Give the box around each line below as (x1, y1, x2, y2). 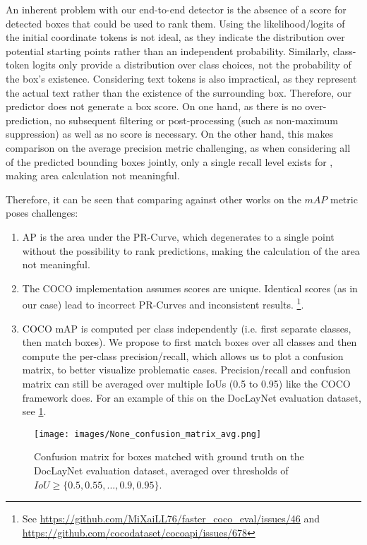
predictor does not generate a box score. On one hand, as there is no (6, 99, 302, 114)
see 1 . (22, 404, 47, 419)
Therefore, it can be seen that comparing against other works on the (6, 191, 301, 206)
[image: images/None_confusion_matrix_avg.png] (34, 429, 262, 439)
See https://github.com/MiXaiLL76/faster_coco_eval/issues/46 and (22, 511, 320, 526)
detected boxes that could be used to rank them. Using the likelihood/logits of (6, 16, 345, 30)
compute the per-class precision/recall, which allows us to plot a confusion (22, 348, 344, 363)
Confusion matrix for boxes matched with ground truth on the (34, 449, 304, 464)
